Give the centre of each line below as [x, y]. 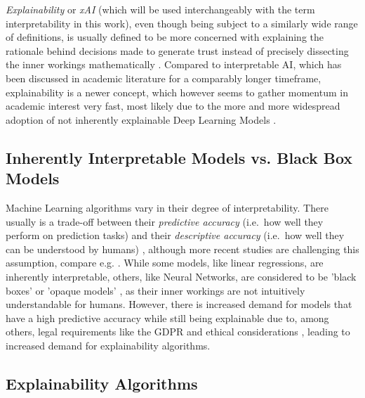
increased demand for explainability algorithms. [108, 345]
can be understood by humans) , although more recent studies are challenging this [182, 249]
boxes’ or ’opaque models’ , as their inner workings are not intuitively [155, 290]
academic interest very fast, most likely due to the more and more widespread [173, 106]
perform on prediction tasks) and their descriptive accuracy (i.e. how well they [175, 235]
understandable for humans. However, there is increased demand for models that [179, 304]
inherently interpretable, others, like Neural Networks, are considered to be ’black [181, 276]
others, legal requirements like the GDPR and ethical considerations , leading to [178, 332]
